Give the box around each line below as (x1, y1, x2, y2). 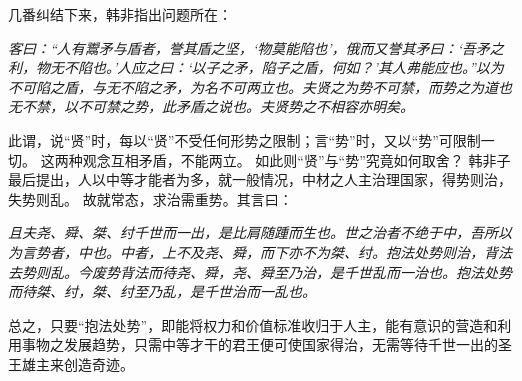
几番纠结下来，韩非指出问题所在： (8, 4, 232, 24)
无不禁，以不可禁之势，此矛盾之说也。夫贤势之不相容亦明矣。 (8, 96, 414, 117)
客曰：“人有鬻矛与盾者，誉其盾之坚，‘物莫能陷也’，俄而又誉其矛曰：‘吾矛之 (8, 37, 504, 58)
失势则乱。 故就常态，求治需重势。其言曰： (8, 188, 293, 209)
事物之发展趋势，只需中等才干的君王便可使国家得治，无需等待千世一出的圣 (21, 334, 512, 355)
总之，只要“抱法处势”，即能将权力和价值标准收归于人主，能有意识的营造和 (8, 314, 498, 335)
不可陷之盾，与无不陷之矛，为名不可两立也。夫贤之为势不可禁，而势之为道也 (8, 76, 512, 97)
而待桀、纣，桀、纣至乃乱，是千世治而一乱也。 (8, 281, 316, 302)
